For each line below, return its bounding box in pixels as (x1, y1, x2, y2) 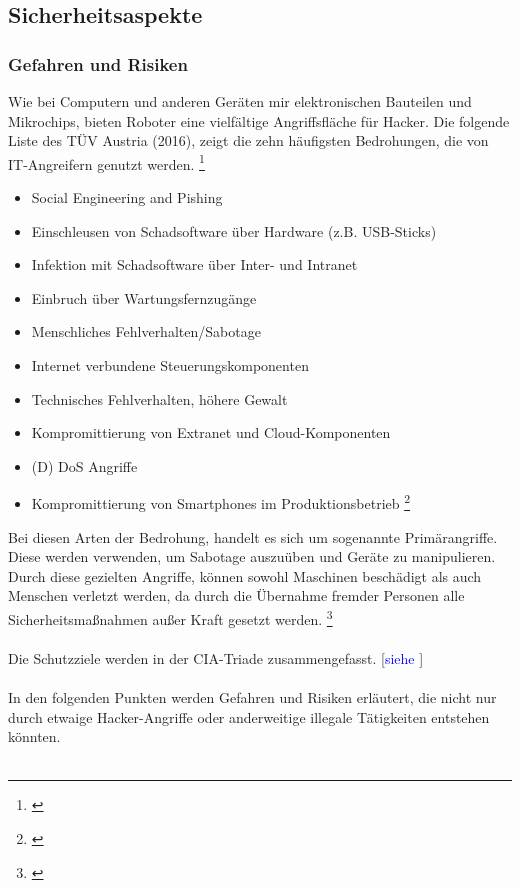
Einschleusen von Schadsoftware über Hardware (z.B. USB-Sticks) (31, 220, 437, 241)
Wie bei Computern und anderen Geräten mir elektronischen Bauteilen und (8, 91, 472, 111)
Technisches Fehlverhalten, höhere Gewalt (31, 388, 288, 409)
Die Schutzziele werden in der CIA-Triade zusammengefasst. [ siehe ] (8, 647, 424, 668)
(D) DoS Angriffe (31, 455, 138, 476)
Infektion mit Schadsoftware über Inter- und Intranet (31, 254, 358, 275)
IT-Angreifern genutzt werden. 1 (8, 150, 205, 174)
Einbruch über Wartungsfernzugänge (31, 287, 257, 308)
